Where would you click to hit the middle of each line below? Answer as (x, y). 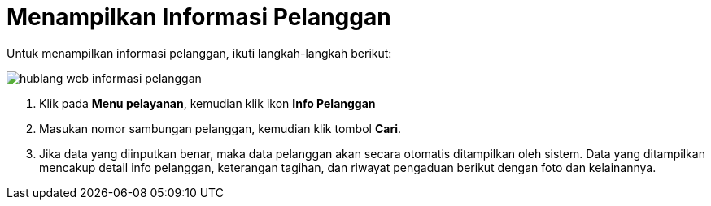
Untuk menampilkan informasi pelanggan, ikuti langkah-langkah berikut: (199, 53)
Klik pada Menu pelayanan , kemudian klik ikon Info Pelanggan (207, 103)
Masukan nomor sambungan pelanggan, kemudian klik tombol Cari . (220, 128)
